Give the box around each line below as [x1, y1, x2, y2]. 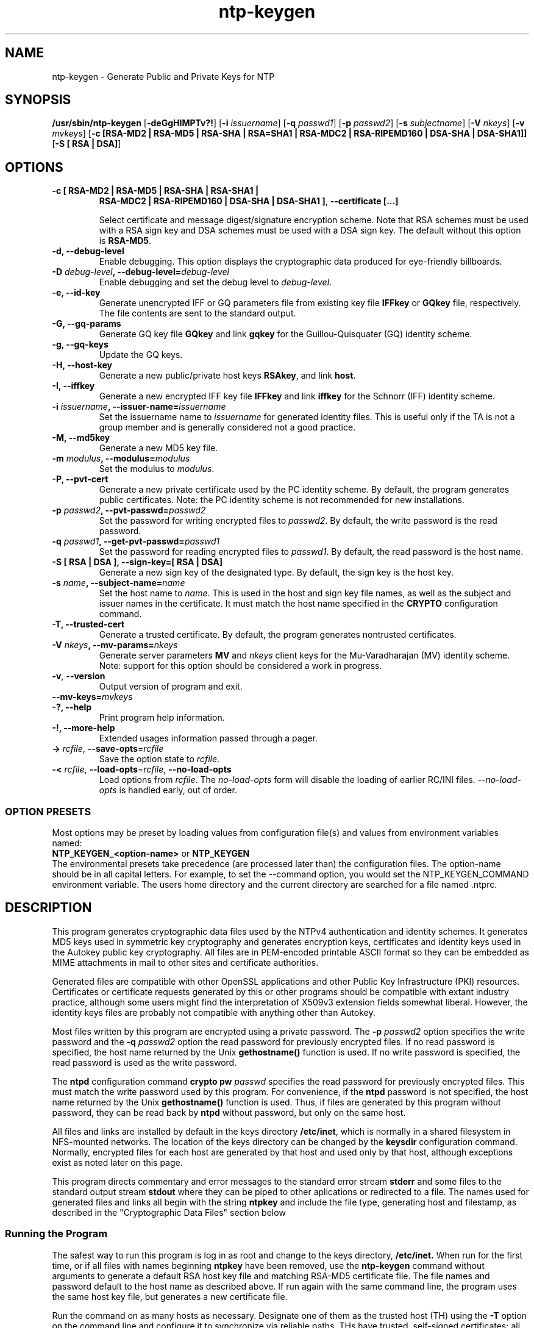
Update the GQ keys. [99, 349, 183, 360]
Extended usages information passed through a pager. [99, 733, 318, 744]
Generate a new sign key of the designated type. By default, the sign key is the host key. [99, 567, 454, 578]
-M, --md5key [52, 432, 110, 443]
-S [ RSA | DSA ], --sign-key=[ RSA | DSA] [52, 557, 223, 568]
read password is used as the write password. [52, 1057, 237, 1068]
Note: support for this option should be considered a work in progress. [99, 660, 382, 671]
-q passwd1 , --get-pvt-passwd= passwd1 [52, 536, 220, 547]
